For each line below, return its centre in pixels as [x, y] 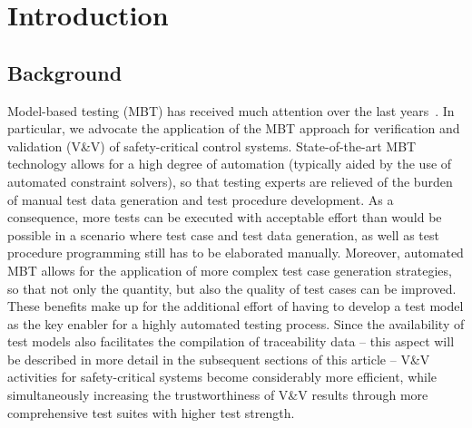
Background [65, 72]
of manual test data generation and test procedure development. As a [201, 199]
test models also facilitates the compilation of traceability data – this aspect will [231, 341]
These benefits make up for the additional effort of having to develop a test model [236, 306]
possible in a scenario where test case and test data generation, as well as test [223, 234]
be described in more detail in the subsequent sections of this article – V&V [219, 359]
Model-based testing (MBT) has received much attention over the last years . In [231, 110]
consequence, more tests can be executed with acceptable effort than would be [225, 217]
